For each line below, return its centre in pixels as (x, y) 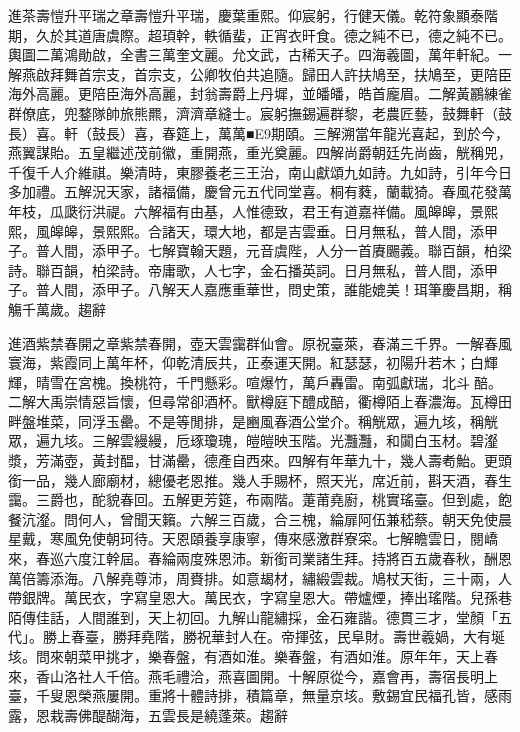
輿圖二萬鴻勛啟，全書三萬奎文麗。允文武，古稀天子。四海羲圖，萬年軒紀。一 (260, 54)
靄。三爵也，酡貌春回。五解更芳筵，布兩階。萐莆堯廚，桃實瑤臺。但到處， (253, 499)
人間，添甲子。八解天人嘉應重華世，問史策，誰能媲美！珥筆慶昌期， (273, 289)
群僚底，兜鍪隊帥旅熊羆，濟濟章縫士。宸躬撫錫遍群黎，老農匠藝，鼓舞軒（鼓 (260, 112)
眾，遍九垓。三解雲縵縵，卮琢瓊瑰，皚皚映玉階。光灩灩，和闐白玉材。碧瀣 (253, 440)
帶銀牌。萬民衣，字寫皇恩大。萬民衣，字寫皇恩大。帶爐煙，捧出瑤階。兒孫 (253, 597)
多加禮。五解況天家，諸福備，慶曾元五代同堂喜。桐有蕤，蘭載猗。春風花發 (253, 191)
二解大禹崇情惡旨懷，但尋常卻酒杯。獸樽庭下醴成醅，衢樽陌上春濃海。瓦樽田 (260, 401)
